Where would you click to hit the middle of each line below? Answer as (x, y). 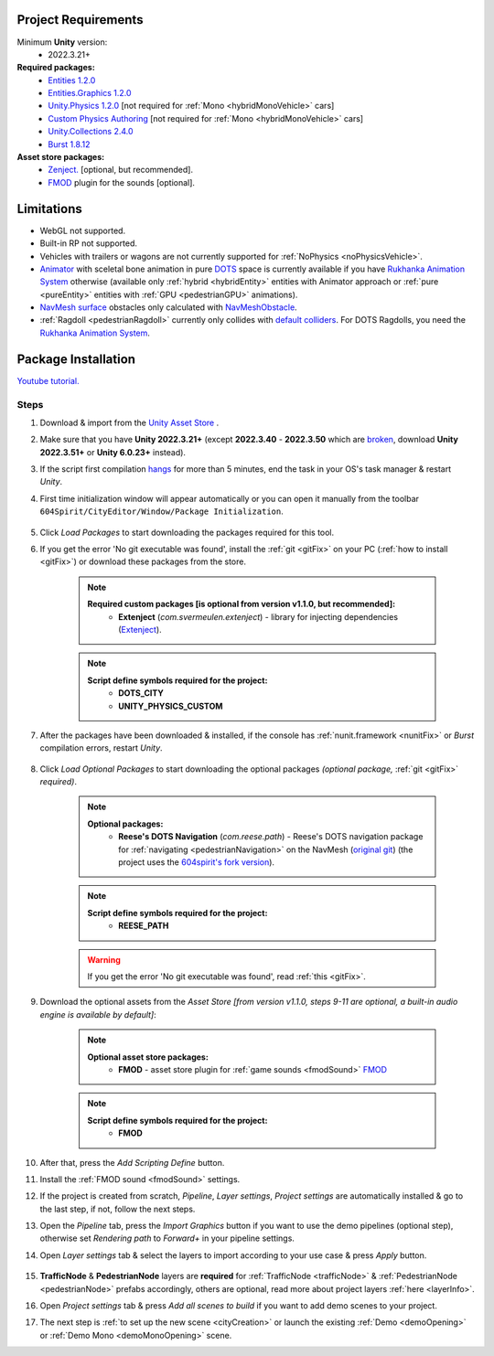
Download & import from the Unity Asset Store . (129, 422)
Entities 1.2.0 (72, 80)
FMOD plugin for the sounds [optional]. (122, 182)
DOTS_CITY (141, 693)
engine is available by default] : (98, 1014)
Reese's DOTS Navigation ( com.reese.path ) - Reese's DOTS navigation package (271, 837)
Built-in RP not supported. (88, 243)
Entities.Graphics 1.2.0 (90, 93)
